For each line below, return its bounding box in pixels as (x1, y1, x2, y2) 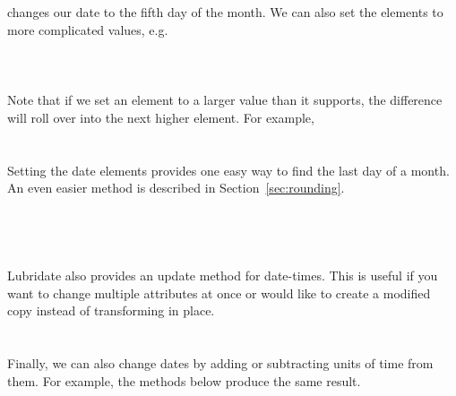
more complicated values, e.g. (7, 20, 168, 39)
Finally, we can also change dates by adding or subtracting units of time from (7, 354, 434, 373)
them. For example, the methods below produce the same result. (7, 371, 361, 390)
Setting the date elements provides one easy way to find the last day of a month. (7, 160, 450, 179)
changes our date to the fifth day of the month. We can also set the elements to (7, 3, 443, 22)
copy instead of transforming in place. (7, 301, 215, 320)
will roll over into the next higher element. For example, (7, 108, 314, 126)
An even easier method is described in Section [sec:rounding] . (7, 178, 345, 197)
